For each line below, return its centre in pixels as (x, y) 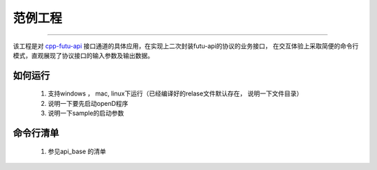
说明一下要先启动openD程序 (88, 103)
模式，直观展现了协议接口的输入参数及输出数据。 (83, 55)
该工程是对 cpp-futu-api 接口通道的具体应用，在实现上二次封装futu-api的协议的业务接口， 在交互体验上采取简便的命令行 (186, 46)
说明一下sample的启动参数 (86, 113)
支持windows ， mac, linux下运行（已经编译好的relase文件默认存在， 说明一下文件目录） (175, 93)
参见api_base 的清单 (77, 151)
